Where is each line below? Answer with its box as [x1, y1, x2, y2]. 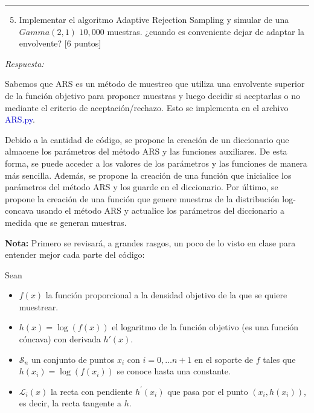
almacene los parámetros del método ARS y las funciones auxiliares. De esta [5, 145, 287, 158]
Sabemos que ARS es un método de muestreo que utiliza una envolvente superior [5, 77, 305, 90]
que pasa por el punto [167, 385, 248, 397]
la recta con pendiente [50, 385, 133, 397]
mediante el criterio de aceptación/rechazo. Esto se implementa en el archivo [5, 101, 289, 114]
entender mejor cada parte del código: [5, 248, 145, 261]
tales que [263, 353, 296, 365]
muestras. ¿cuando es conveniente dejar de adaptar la [107, 25, 305, 37]
